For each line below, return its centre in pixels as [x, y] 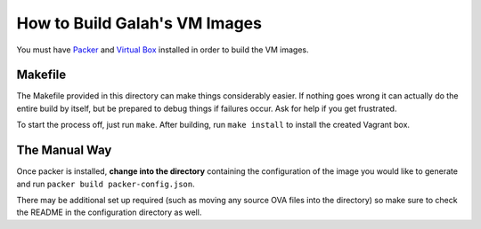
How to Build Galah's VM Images [139, 23]
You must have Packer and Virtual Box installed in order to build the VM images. [163, 50]
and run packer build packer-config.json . [106, 184]
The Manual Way [64, 150]
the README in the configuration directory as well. [109, 212]
